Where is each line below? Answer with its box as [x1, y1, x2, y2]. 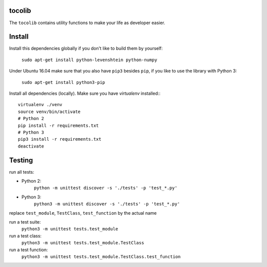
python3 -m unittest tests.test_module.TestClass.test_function [21, 254, 181, 259]
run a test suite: [9, 219, 41, 225]
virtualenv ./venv [18, 102, 63, 108]
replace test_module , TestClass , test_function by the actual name [9, 210, 157, 216]
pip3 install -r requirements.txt [18, 136, 101, 142]
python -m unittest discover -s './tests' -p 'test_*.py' [34, 185, 178, 191]
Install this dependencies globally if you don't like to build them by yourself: [9, 45, 163, 51]
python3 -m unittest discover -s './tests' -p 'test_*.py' [34, 201, 180, 207]
